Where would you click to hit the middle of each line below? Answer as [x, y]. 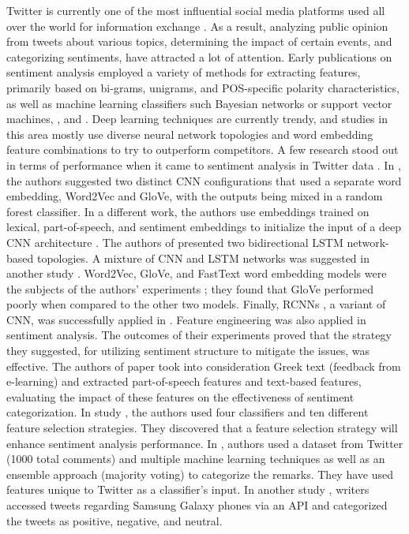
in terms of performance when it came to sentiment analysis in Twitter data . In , [204, 164]
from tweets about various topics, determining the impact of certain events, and [199, 41]
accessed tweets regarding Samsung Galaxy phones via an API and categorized [197, 505]
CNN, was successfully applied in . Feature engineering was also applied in [186, 319]
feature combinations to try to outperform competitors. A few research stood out [203, 149]
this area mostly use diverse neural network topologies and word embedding [190, 134]
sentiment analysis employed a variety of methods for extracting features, [184, 72]
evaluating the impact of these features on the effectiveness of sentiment [180, 396]
